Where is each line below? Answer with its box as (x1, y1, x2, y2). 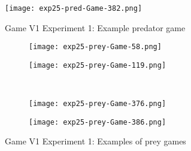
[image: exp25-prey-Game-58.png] (29, 43, 162, 52)
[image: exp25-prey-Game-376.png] (29, 99, 166, 108)
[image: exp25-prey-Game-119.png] (29, 61, 166, 70)
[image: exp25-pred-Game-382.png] (5, 4, 143, 13)
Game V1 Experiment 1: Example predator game (5, 21, 186, 34)
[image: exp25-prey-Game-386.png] (29, 117, 166, 126)
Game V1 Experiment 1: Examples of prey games (5, 135, 186, 147)
